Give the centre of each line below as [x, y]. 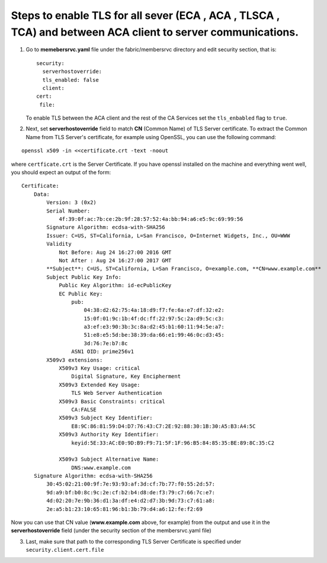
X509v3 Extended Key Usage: [100, 385]
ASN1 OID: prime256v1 [103, 352]
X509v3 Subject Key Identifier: [106, 418]
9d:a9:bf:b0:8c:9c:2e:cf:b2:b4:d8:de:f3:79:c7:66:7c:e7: [131, 492]
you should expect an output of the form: [61, 172]
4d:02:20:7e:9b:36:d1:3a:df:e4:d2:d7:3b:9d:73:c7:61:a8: [131, 501]
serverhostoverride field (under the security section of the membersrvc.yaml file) [111, 530]
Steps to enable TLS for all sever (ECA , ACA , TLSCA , [145, 15]
